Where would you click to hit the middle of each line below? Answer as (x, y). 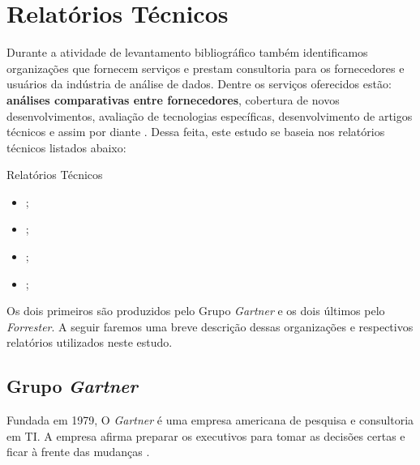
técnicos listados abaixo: (66, 147)
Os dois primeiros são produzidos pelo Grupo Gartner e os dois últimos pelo (196, 311)
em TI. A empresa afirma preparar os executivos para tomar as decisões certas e (206, 435)
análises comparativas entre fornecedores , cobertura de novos (173, 99)
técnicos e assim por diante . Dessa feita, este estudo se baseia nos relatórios (196, 132)
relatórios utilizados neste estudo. (90, 342)
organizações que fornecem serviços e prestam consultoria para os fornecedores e (206, 68)
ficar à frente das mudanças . (78, 452)
